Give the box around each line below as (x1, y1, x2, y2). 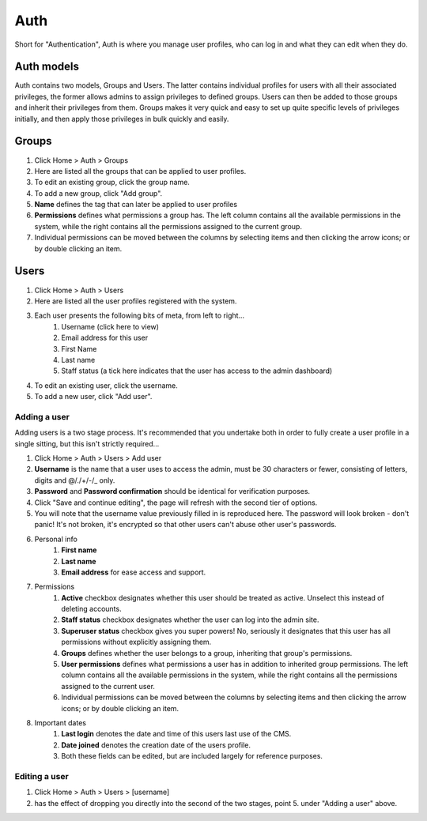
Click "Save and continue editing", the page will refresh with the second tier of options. (34, 498, 318, 507)
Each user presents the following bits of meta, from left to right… (34, 311, 245, 320)
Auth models (14, 60, 79, 73)
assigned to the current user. (61, 681, 156, 691)
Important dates (34, 717, 87, 727)
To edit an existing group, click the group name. (34, 178, 190, 187)
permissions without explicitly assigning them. (61, 637, 212, 647)
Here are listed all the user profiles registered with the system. (34, 296, 237, 306)
